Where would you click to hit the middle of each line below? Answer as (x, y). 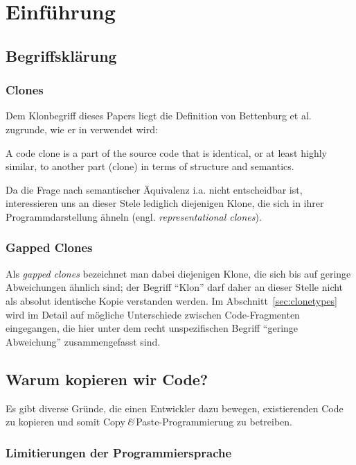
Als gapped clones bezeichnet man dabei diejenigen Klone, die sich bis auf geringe (178, 273)
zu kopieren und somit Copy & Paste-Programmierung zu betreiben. (149, 422)
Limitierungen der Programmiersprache (119, 452)
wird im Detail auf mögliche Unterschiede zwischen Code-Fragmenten (153, 314)
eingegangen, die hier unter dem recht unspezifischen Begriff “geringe (152, 328)
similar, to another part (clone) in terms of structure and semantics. (150, 166)
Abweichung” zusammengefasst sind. (83, 341)
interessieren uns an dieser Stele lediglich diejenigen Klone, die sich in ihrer (165, 203)
